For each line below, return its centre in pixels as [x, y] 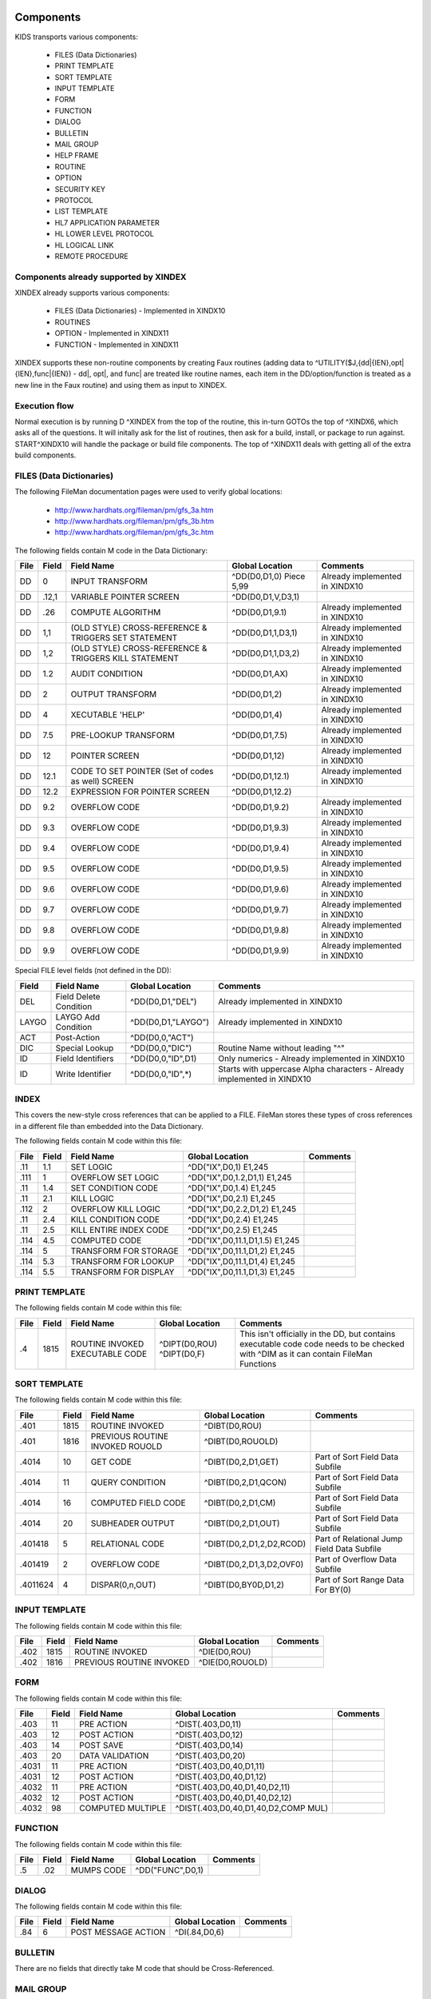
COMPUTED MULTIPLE [123, 1809]
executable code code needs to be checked [322, 1343]
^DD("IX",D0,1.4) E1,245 [232, 1187]
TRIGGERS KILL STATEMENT [125, 658]
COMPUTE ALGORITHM [116, 612]
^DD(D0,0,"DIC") [161, 1047]
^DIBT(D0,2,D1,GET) [241, 1462]
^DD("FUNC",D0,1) [169, 1870]
